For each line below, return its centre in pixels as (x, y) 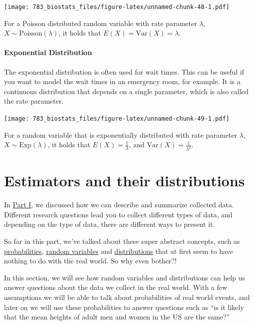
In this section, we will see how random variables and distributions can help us (125, 277)
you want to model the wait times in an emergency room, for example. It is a (122, 81)
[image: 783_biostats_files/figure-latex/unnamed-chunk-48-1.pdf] (117, 7)
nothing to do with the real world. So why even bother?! (90, 261)
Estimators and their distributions (124, 181)
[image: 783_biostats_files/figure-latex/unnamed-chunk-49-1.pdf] (117, 119)
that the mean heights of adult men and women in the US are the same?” (117, 317)
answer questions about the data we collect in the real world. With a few (116, 287)
